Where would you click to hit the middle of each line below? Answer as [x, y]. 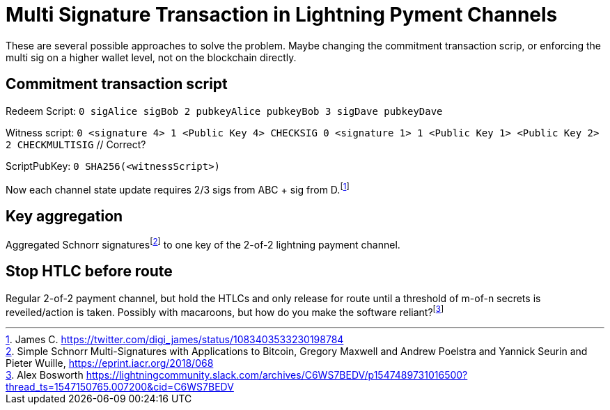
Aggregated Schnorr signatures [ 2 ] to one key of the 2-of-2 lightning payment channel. [203, 244]
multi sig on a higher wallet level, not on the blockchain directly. [151, 57]
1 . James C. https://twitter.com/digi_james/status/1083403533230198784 [175, 340]
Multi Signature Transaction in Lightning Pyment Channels [282, 15]
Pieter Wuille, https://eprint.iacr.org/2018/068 [110, 363]
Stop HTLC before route [89, 271]
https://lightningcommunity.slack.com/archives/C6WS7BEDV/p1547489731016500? [277, 375]
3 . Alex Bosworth [45, 375]
